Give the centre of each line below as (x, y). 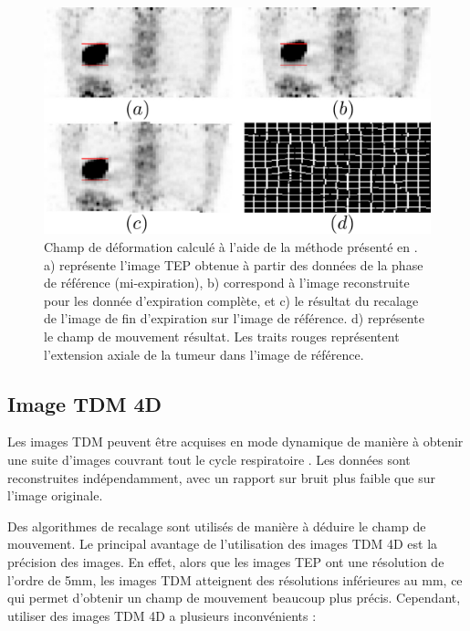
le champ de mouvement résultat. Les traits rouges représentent (222, 336)
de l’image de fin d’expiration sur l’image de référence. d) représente (234, 318)
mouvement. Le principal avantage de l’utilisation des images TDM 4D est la (223, 544)
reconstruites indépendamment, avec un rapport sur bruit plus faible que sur (221, 477)
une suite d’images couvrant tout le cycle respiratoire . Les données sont (209, 459)
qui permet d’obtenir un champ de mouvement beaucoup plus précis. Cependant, (234, 598)
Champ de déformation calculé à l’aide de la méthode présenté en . (231, 247)
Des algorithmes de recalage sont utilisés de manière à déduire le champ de (217, 526)
